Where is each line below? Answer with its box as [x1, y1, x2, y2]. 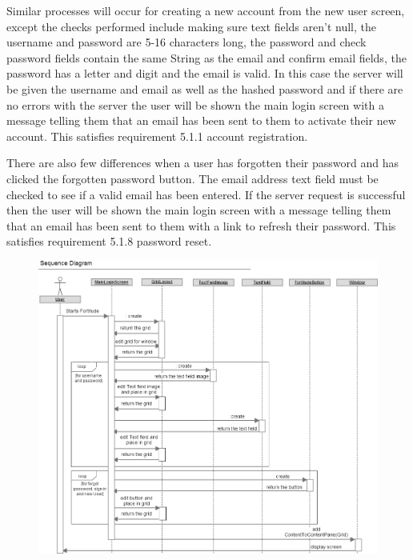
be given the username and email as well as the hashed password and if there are [6, 80, 403, 97]
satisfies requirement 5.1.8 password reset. [6, 233, 212, 250]
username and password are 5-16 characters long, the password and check [6, 34, 367, 50]
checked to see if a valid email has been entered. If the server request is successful [6, 186, 406, 202]
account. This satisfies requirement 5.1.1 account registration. [6, 127, 308, 144]
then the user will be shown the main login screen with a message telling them [6, 202, 391, 218]
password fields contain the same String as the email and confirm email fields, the [6, 49, 407, 66]
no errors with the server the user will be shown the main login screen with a [6, 96, 384, 113]
